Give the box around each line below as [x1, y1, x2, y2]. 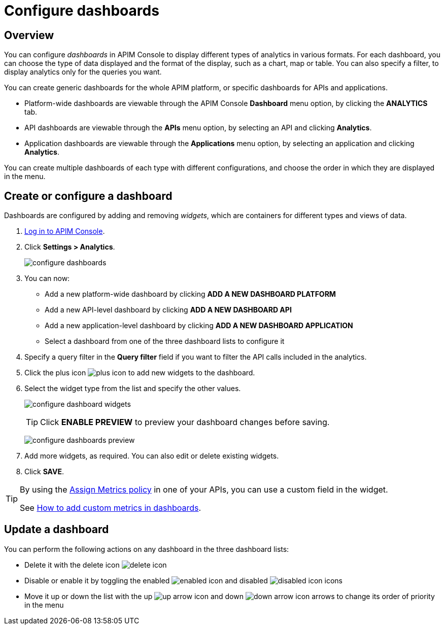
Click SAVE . [24, 467, 64, 476]
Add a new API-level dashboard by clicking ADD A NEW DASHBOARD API [45, 305, 292, 314]
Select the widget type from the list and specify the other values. [24, 384, 241, 393]
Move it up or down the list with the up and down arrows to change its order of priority [24, 591, 435, 601]
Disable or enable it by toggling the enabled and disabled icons [24, 576, 343, 585]
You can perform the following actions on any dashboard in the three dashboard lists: [4, 544, 289, 553]
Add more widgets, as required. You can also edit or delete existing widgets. [24, 451, 279, 461]
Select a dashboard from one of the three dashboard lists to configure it [45, 337, 285, 346]
